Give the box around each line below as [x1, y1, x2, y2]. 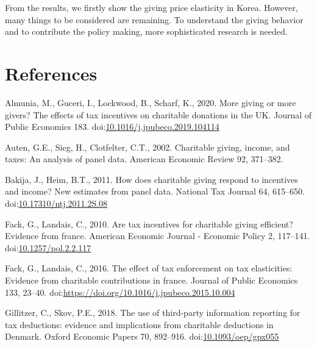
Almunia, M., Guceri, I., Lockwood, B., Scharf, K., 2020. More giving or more [5, 96, 296, 109]
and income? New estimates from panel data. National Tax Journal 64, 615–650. [5, 185, 305, 198]
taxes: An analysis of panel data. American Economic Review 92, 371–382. [5, 152, 283, 165]
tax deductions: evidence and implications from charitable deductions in [5, 318, 274, 331]
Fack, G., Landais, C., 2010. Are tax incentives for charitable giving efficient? [5, 217, 293, 230]
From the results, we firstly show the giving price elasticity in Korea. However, [5, 1, 298, 13]
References [5, 60, 98, 85]
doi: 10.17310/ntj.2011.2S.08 [5, 197, 108, 210]
